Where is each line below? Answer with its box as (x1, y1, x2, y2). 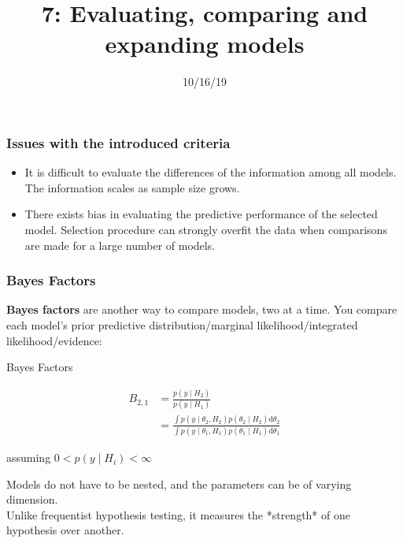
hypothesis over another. (6, 522, 124, 538)
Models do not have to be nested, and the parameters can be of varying (6, 475, 352, 492)
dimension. (6, 491, 58, 508)
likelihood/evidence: (6, 332, 102, 348)
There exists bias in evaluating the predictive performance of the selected (24, 206, 378, 222)
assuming (6, 449, 51, 466)
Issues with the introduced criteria (6, 132, 231, 152)
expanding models (105, 28, 305, 60)
